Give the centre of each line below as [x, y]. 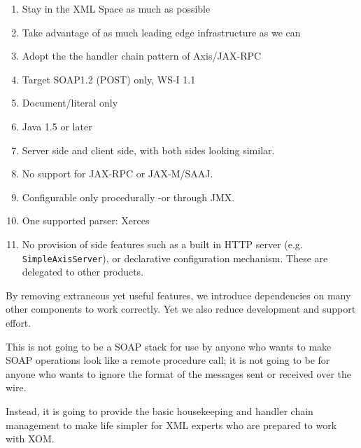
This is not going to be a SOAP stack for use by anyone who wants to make [169, 346]
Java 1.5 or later [57, 126]
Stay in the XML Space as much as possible [116, 8]
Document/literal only [70, 103]
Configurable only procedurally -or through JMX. [128, 197]
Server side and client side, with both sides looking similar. [148, 150]
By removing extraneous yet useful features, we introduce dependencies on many [178, 295]
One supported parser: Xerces [86, 220]
